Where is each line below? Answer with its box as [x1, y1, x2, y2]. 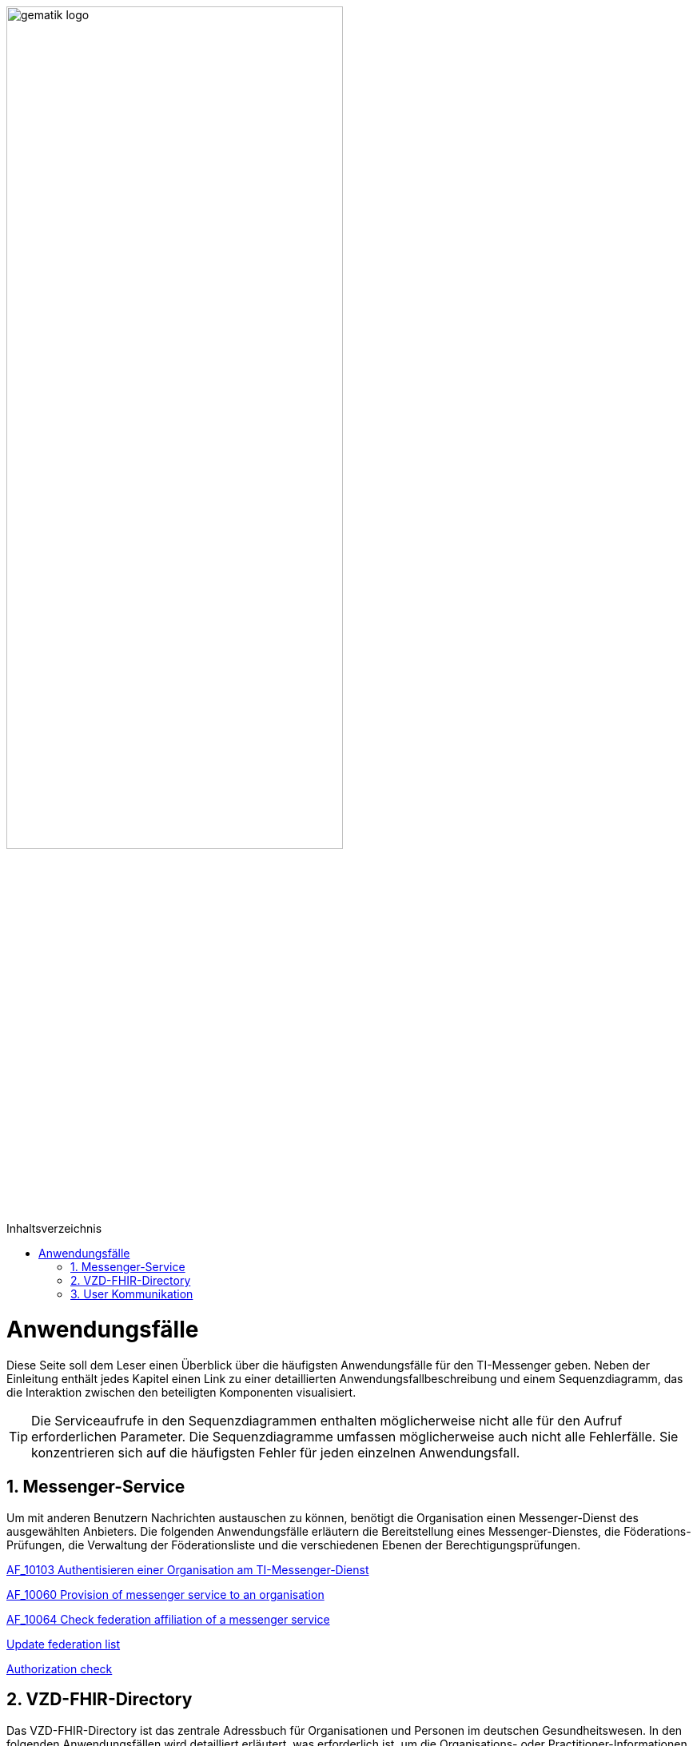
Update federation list [6, 1636, 121, 1651]
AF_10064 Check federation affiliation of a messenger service [6, 1612, 330, 1626]
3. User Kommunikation [70, 1287, 193, 1302]
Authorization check [6, 1661, 113, 1676]
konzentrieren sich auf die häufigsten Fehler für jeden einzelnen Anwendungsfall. [31, 1444, 520, 1461]
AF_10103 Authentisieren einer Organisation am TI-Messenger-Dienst [6, 1562, 369, 1577]
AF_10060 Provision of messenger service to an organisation [6, 1587, 325, 1601]
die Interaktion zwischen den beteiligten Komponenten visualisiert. [6, 1385, 356, 1399]
